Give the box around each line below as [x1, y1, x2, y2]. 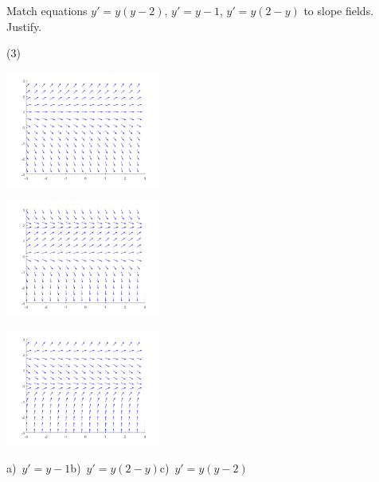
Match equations [6, 2, 88, 18]
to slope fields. [303, 2, 374, 18]
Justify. [6, 17, 42, 34]
